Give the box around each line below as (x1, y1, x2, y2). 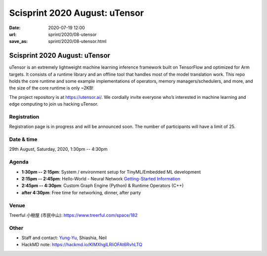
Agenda (9, 159, 29, 166)
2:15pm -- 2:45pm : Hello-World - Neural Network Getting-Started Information (21, 176, 180, 181)
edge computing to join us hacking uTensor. (9, 101, 98, 107)
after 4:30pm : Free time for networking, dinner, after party (21, 189, 141, 195)
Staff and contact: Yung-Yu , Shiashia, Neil (21, 235, 107, 241)
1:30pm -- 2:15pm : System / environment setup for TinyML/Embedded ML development (21, 169, 201, 175)
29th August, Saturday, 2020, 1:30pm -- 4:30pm (9, 146, 108, 152)
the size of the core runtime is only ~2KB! (9, 85, 94, 91)
